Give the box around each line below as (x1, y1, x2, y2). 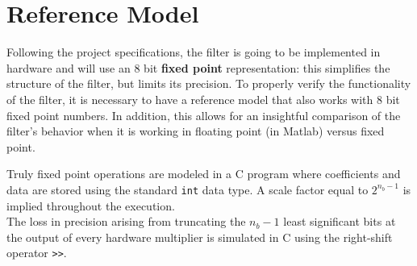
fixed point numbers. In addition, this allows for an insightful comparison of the (6, 106, 401, 123)
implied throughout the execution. (6, 197, 175, 214)
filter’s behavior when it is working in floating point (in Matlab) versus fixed (6, 123, 385, 139)
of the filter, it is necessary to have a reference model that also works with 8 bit (6, 90, 400, 107)
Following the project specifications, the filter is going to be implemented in (6, 44, 381, 60)
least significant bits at (283, 213, 396, 230)
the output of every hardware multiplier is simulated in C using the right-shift (6, 228, 393, 245)
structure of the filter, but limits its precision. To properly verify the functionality (6, 75, 411, 92)
